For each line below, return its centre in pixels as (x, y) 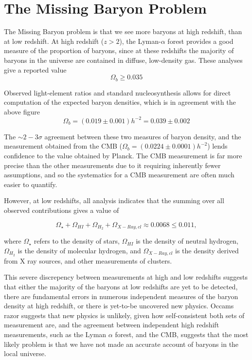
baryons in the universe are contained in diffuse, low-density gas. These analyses (123, 60)
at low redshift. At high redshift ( (54, 41)
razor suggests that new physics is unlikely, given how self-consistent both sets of (124, 315)
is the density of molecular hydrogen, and (79, 251)
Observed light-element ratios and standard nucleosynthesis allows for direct (117, 92)
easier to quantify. (31, 184)
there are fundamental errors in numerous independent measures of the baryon (121, 296)
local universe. (25, 353)
